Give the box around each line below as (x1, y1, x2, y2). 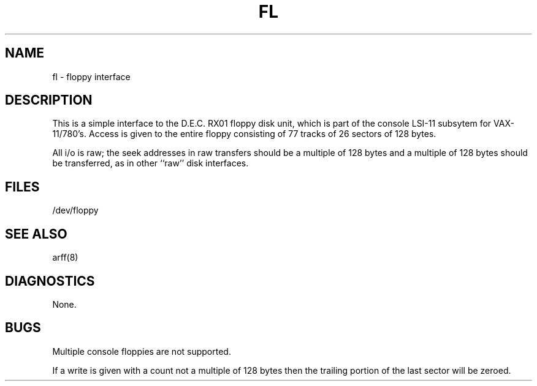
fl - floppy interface (52, 71, 131, 82)
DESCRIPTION (5, 92, 93, 108)
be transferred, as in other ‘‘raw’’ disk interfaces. (52, 158, 249, 169)
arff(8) (52, 252, 78, 263)
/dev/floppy (52, 205, 99, 216)
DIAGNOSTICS (5, 273, 95, 289)
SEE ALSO (5, 226, 67, 242)
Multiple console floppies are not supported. (52, 346, 231, 357)
